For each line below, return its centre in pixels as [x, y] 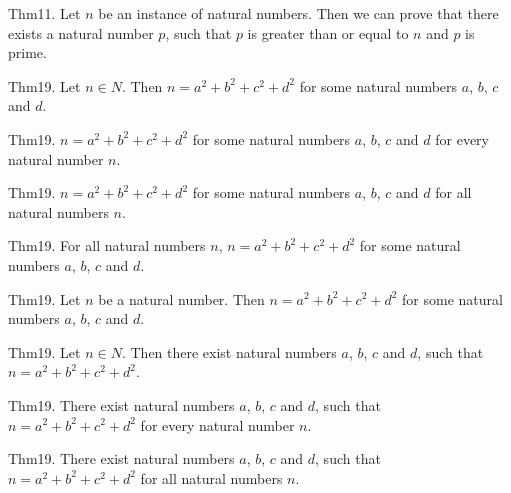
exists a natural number [81, 32]
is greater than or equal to [328, 32]
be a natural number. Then [181, 298]
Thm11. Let [44, 13]
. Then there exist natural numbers [229, 351]
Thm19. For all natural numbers [107, 245]
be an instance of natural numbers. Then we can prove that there [298, 13]
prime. [27, 52]
